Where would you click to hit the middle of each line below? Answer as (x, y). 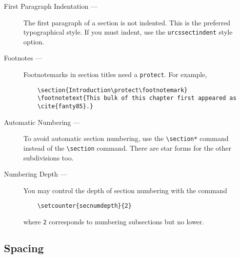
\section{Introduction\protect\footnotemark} (112, 90)
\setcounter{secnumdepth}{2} (84, 206)
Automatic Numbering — (42, 122)
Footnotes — (23, 58)
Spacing (24, 248)
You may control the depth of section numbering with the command (125, 190)
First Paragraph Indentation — (51, 6)
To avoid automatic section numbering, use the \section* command (126, 138)
